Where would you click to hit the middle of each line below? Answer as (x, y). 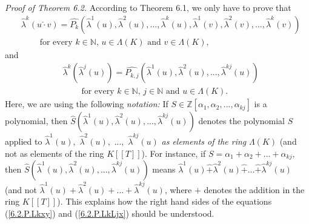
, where (178, 189)
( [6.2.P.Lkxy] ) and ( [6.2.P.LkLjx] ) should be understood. (110, 213)
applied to (24, 141)
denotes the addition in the (254, 189)
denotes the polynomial (241, 121)
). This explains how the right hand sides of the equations (164, 201)
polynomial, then (36, 121)
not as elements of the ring (55, 153)
